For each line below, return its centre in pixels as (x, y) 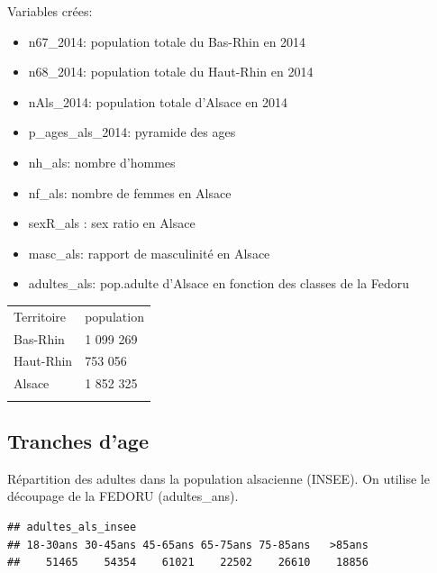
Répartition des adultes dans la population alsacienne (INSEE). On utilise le (218, 478)
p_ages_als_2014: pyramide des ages (132, 132)
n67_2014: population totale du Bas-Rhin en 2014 (167, 41)
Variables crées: (50, 11)
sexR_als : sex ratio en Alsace (112, 223)
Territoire (40, 316)
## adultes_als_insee (72, 527)
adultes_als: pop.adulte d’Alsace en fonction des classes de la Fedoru (219, 283)
